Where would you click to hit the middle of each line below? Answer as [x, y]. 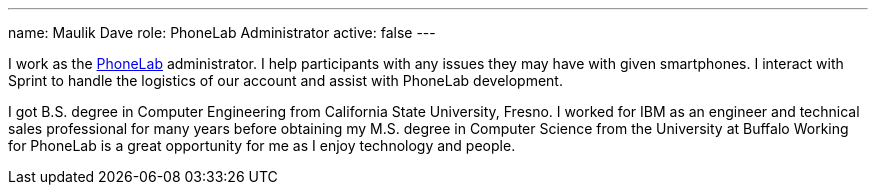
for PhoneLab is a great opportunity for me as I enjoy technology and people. [262, 145]
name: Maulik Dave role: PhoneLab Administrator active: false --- [222, 32]
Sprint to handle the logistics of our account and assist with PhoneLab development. [285, 80]
